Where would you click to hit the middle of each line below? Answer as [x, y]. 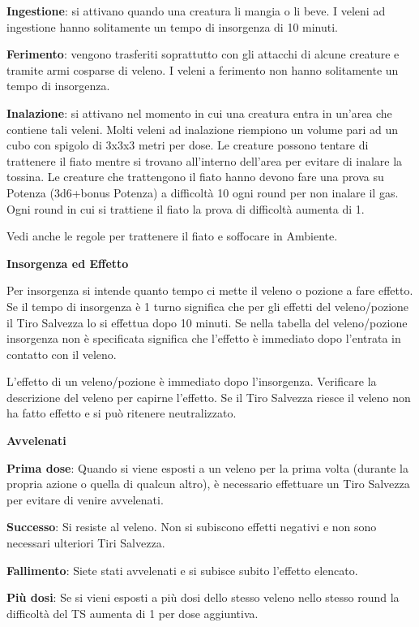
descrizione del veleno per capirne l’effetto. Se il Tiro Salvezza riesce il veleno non [209, 397]
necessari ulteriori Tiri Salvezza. [86, 543]
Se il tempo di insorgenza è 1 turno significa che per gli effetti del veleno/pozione [208, 306]
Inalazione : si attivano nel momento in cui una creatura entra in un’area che [199, 112]
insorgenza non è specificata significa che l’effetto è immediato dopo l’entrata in [204, 338]
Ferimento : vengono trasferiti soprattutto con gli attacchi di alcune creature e [203, 54]
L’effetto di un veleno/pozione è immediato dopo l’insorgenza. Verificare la [192, 381]
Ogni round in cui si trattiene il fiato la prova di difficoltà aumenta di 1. [186, 208]
